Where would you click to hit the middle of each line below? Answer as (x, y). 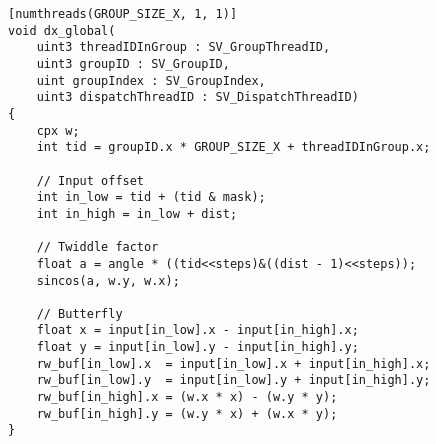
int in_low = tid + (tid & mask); (151, 197)
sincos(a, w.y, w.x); (108, 280)
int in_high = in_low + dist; (137, 213)
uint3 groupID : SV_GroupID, (133, 63)
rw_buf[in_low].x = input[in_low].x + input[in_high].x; (233, 363)
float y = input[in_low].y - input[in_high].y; (197, 347)
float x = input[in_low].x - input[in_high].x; (197, 330)
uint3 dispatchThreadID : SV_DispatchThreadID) (197, 97)
